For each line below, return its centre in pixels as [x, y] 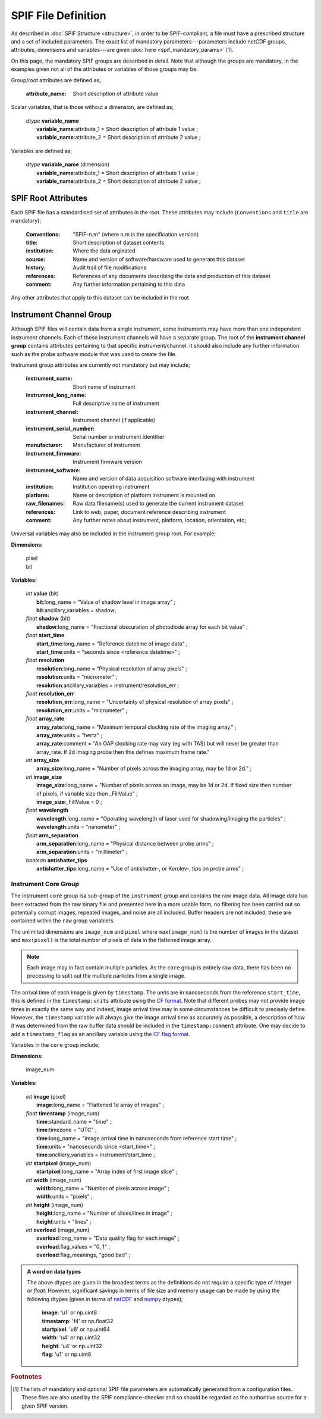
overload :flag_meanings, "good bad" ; [84, 1255]
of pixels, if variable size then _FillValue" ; [87, 793]
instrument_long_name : [56, 395]
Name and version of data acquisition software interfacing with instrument [164, 478]
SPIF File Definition [59, 15]
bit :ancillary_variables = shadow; [76, 610]
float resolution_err [50, 693]
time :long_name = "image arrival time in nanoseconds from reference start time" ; [137, 1138]
